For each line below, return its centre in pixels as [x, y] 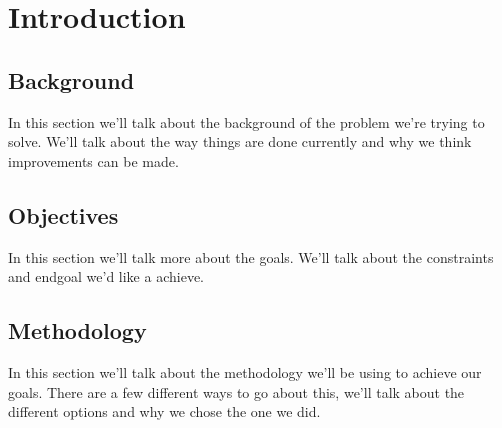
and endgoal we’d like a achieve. [106, 276]
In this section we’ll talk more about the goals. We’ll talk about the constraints [251, 256]
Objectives [63, 214]
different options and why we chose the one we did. [164, 411]
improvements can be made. [93, 160]
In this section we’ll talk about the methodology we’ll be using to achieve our [245, 371]
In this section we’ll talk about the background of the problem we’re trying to [246, 121]
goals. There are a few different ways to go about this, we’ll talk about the [236, 391]
